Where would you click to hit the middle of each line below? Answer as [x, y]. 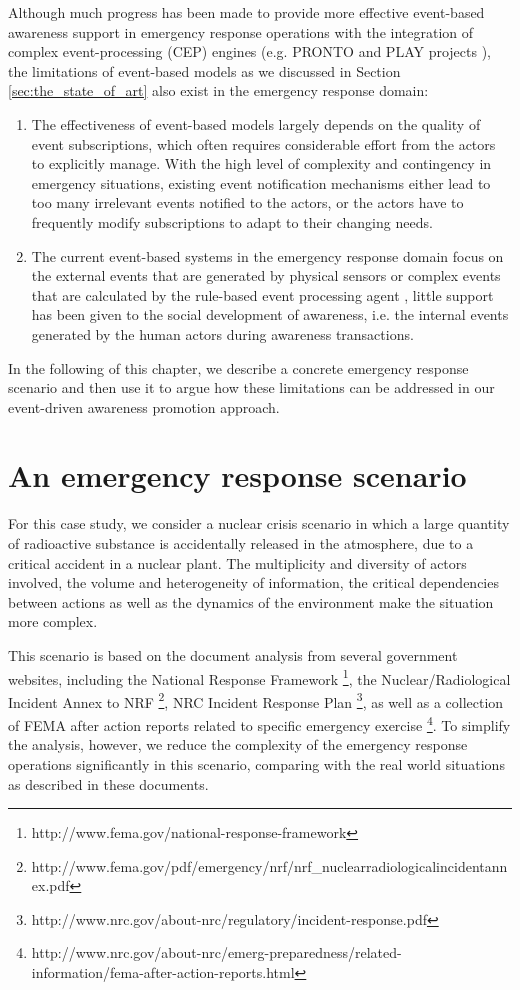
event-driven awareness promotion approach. [144, 406]
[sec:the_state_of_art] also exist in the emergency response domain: [218, 90]
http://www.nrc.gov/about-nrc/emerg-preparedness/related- [216, 952]
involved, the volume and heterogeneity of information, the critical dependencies [253, 582]
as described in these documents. [108, 783]
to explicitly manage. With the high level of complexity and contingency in [261, 163]
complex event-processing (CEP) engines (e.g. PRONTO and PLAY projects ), [250, 51]
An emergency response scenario [237, 475]
